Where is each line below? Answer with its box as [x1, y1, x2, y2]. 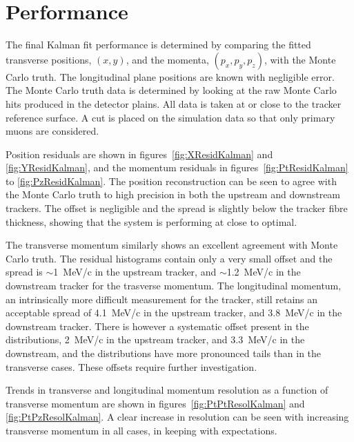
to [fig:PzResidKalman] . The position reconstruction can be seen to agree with [6, 173, 337, 188]
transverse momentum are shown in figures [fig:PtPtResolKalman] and [6, 396, 305, 410]
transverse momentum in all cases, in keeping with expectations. [6, 423, 277, 437]
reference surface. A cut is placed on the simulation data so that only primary [6, 110, 335, 124]
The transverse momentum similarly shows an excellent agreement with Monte [6, 238, 338, 252]
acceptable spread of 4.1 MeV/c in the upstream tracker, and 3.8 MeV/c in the [6, 305, 342, 320]
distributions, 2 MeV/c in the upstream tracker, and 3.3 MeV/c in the [6, 332, 305, 347]
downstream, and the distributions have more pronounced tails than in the [6, 346, 322, 360]
